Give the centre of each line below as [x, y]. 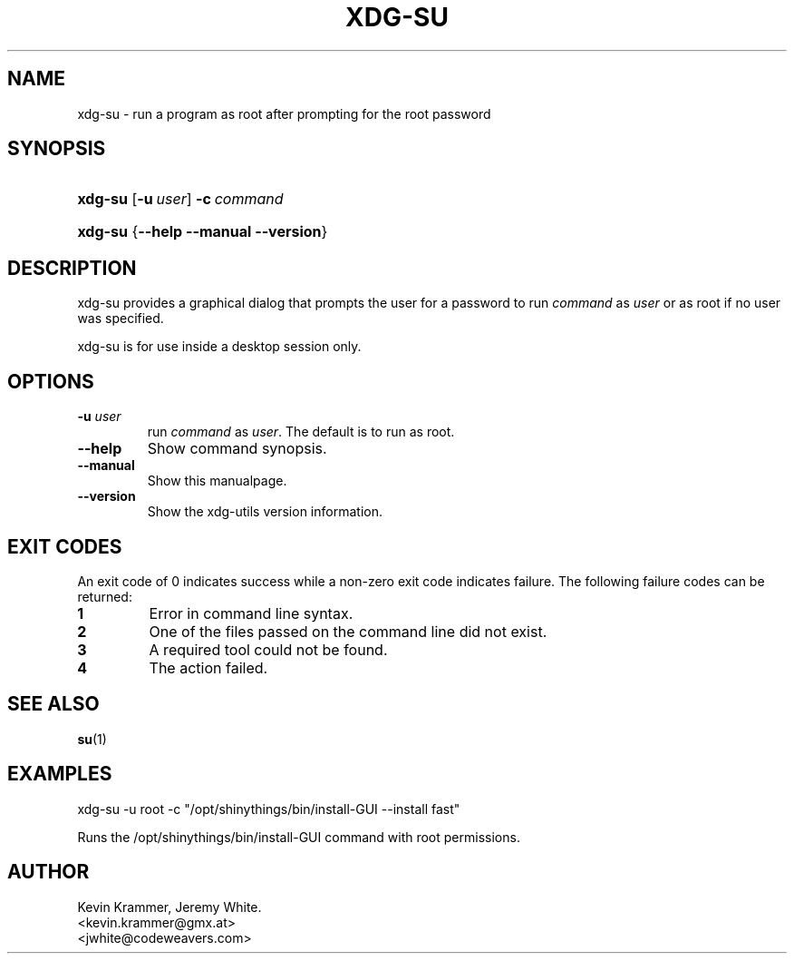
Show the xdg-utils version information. [265, 512]
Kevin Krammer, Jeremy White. [169, 907]
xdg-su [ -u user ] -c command [180, 199]
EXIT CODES [65, 546]
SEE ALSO [53, 704]
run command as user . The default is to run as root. [301, 432]
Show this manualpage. [217, 481]
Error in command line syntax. [251, 613]
